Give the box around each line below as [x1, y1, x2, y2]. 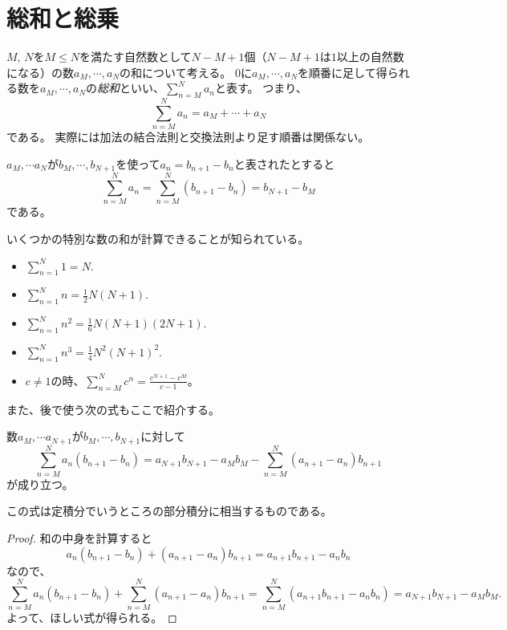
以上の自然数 [336, 48, 404, 65]
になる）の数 [6, 63, 74, 80]
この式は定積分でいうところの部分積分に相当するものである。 [6, 502, 332, 519]
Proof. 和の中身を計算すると [6, 529, 152, 546]
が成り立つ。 [6, 475, 74, 492]
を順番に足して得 [298, 63, 387, 80]
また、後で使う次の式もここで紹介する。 [6, 400, 220, 417]
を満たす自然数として [79, 48, 192, 65]
